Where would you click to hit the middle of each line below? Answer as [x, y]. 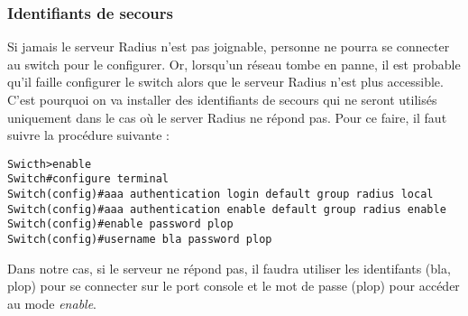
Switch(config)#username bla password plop [140, 240]
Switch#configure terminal [88, 179]
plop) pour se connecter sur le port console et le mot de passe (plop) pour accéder [234, 286]
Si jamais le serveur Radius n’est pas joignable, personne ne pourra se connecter [229, 46]
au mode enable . [52, 303]
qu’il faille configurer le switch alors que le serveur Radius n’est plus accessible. [225, 82]
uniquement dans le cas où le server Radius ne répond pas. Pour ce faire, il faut [227, 117]
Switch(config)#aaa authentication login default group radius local [220, 195]
